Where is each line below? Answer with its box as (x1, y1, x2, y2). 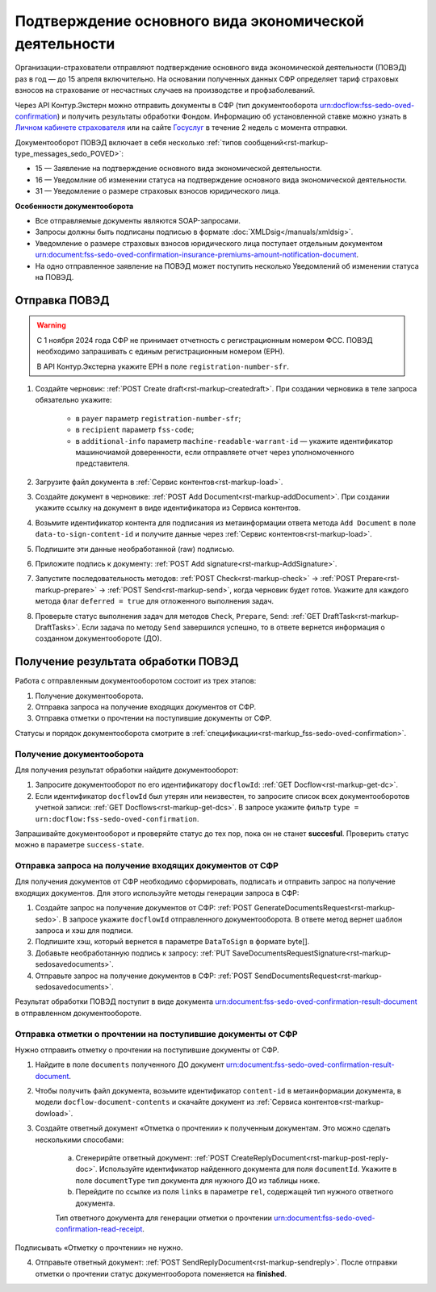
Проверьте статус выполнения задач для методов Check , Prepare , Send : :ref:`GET (35, 611, 321, 621)
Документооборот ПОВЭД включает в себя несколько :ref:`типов (15, 137, 242, 147)
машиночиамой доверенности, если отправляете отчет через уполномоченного (75, 447, 354, 457)
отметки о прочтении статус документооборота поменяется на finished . (35, 1269, 287, 1278)
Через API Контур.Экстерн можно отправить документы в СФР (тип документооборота (15, 100, 318, 110)
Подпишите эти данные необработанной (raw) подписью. (35, 544, 235, 554)
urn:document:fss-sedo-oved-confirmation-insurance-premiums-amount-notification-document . (35, 250, 359, 260)
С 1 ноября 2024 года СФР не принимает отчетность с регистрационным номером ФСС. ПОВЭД (36, 335, 373, 345)
